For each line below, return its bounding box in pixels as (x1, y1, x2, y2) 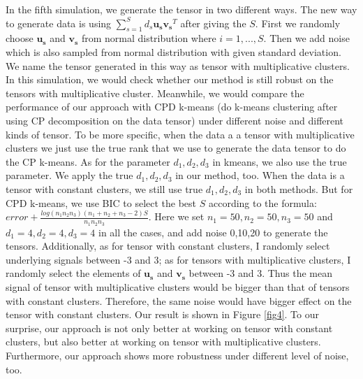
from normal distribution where (81, 31, 216, 45)
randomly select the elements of (6, 266, 141, 280)
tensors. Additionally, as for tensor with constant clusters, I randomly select (6, 238, 330, 253)
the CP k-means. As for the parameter (6, 154, 170, 169)
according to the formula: (208, 195, 317, 210)
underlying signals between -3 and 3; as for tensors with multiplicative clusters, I (6, 252, 351, 266)
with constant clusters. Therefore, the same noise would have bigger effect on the (6, 293, 352, 308)
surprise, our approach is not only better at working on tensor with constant (6, 320, 333, 335)
